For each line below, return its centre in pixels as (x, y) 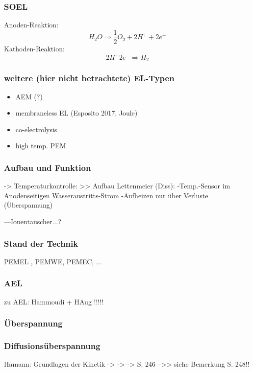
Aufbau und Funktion (48, 167)
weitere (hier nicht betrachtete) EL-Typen (89, 78)
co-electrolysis (36, 129)
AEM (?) (29, 96)
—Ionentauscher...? (33, 221)
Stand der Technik (41, 243)
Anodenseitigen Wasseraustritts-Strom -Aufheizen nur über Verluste (106, 195)
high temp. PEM (41, 146)
